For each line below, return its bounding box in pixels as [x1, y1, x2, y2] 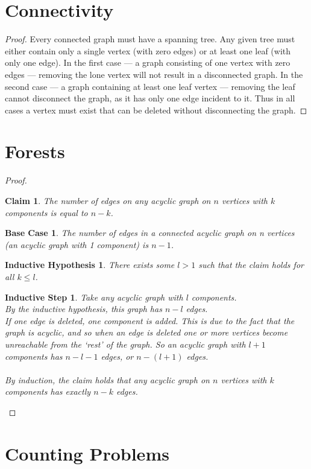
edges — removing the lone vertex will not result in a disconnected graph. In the [5, 68, 303, 80]
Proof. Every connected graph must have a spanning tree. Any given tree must [5, 33, 295, 45]
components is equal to [5, 206, 88, 219]
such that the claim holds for [198, 258, 304, 271]
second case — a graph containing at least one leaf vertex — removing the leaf [5, 80, 295, 92]
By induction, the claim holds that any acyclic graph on [5, 373, 210, 386]
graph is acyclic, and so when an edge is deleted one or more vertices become [5, 326, 288, 339]
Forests [5, 139, 65, 164]
